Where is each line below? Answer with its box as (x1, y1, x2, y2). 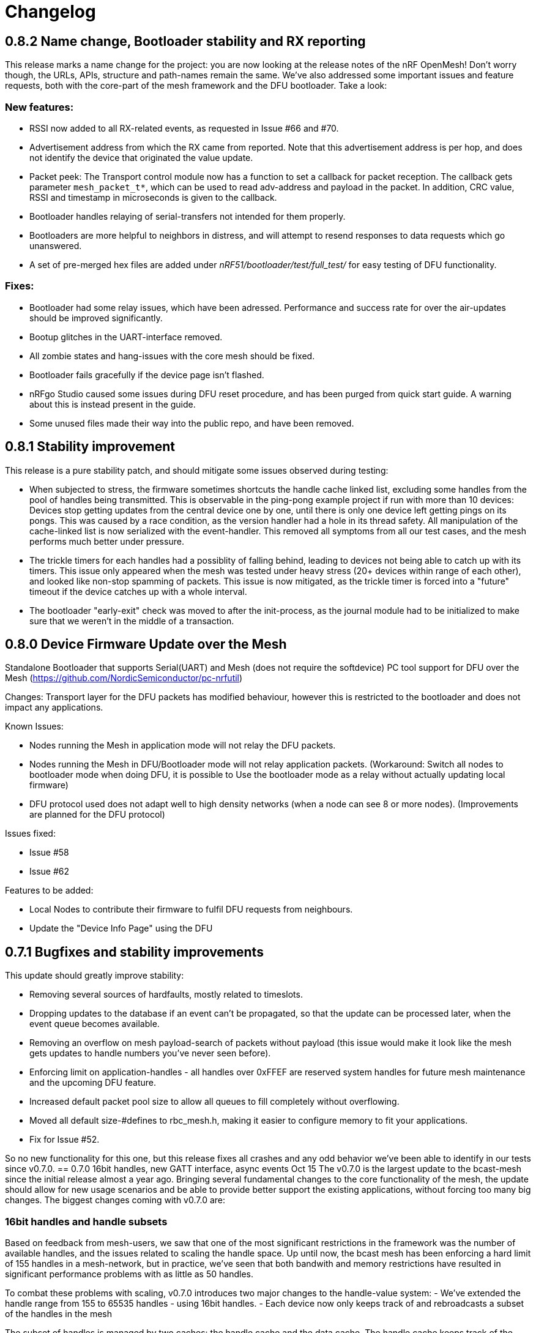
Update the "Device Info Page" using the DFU (29, 923, 213, 934)
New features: (5, 100, 74, 113)
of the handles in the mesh (5, 1308, 112, 1319)
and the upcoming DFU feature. (29, 1077, 157, 1088)
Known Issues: (5, 721, 64, 732)
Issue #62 (29, 866, 70, 877)
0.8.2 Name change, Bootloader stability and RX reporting (5, 33, 366, 49)
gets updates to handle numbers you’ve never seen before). (29, 1048, 271, 1059)
